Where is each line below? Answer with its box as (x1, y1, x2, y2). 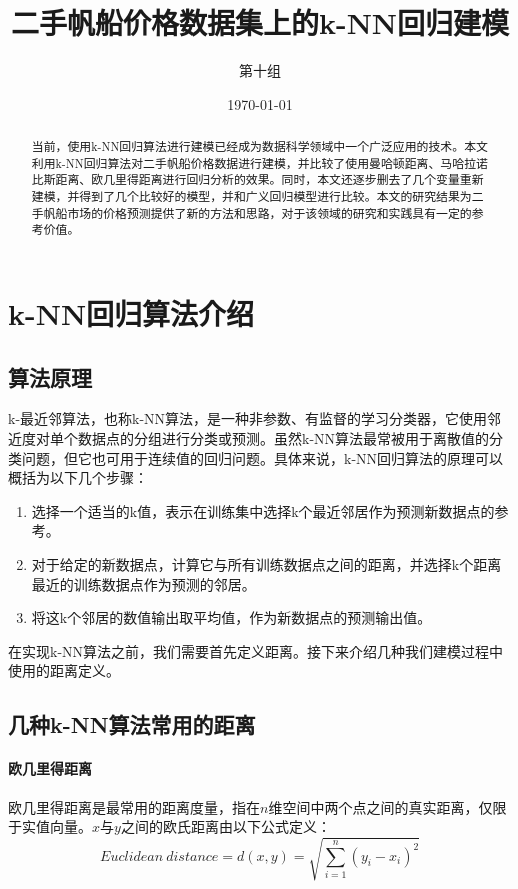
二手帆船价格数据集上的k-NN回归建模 (10, 2, 510, 43)
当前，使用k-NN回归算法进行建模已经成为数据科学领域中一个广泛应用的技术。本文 (31, 138, 488, 155)
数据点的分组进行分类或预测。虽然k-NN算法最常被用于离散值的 (77, 428, 490, 449)
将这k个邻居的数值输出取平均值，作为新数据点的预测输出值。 (31, 607, 432, 628)
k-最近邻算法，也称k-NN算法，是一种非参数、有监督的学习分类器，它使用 (8, 408, 488, 429)
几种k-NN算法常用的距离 (8, 709, 256, 740)
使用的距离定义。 (8, 660, 120, 681)
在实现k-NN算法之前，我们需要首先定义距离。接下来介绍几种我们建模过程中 (8, 640, 504, 661)
